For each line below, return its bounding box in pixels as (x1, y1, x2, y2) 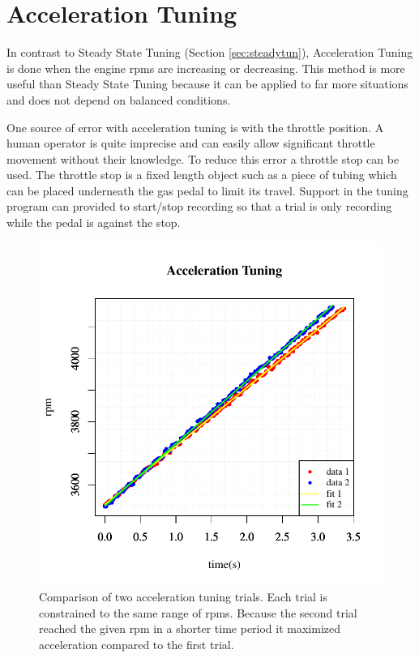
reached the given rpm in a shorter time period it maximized (39, 620, 341, 637)
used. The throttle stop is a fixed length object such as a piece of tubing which (6, 166, 397, 183)
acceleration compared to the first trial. (39, 636, 234, 653)
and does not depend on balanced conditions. (6, 91, 231, 108)
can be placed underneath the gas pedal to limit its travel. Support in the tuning (6, 182, 408, 199)
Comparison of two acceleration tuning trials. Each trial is (39, 588, 328, 605)
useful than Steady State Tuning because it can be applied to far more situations (6, 75, 408, 92)
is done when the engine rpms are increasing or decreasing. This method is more (6, 59, 405, 76)
